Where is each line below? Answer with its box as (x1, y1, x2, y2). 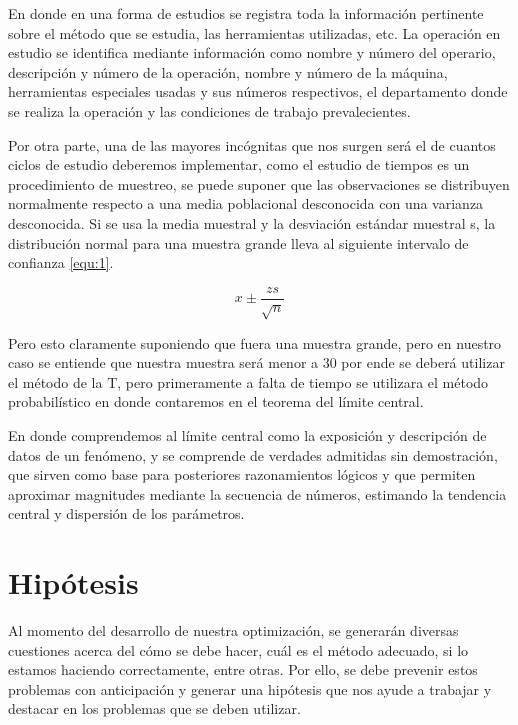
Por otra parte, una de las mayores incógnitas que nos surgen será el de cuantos (8, 134, 496, 155)
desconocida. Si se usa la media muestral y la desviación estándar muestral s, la (8, 212, 496, 233)
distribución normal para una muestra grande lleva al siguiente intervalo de (8, 232, 469, 253)
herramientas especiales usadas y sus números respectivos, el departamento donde (8, 81, 508, 102)
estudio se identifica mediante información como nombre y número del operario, (8, 42, 496, 63)
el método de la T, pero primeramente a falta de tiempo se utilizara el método (8, 371, 489, 392)
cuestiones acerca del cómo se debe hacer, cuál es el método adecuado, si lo (8, 639, 469, 660)
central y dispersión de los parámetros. (8, 503, 245, 524)
